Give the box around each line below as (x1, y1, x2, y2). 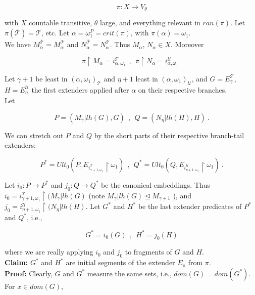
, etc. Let (41, 27, 70, 38)
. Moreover (171, 39, 204, 50)
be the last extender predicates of (138, 201, 242, 212)
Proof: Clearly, (5, 268, 53, 278)
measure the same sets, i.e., (87, 268, 172, 278)
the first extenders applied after (31, 84, 129, 95)
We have (5, 39, 31, 50)
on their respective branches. (138, 84, 227, 95)
